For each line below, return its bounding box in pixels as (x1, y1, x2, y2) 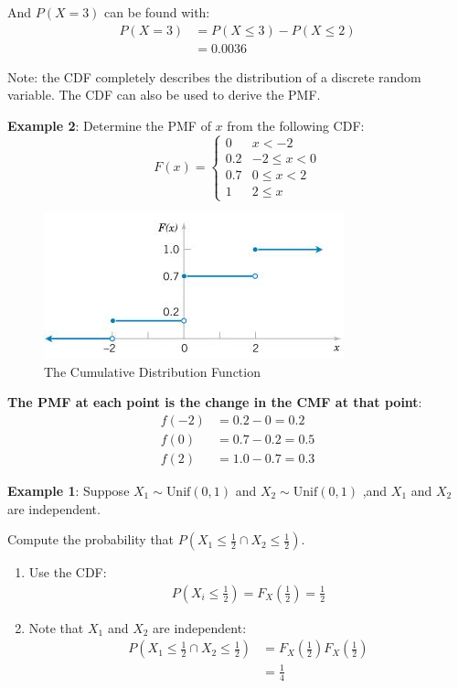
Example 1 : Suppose (7, 480, 130, 500)
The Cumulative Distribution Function (44, 361, 261, 381)
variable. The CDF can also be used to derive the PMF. (7, 85, 321, 104)
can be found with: (104, 3, 210, 21)
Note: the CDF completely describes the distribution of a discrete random (7, 67, 421, 86)
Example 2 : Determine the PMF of (7, 115, 211, 134)
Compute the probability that (7, 530, 175, 549)
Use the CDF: (28, 563, 107, 582)
